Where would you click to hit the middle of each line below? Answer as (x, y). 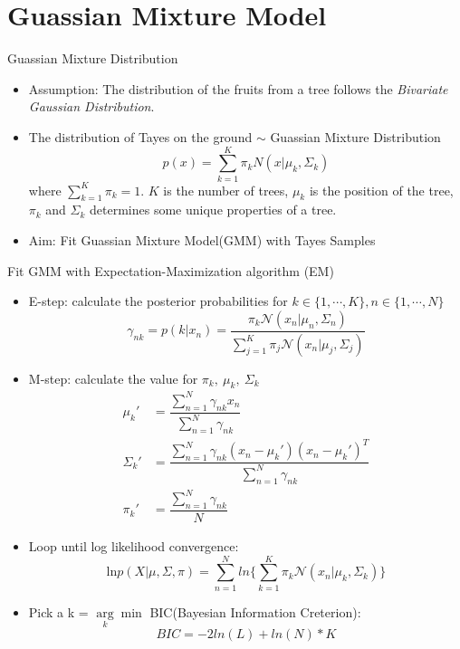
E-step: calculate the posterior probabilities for (158, 301)
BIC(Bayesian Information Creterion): (255, 611)
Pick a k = (58, 611)
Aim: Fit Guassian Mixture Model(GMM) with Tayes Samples (202, 240)
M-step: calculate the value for (113, 378)
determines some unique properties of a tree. (213, 210)
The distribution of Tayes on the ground (140, 136)
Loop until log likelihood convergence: (134, 546)
